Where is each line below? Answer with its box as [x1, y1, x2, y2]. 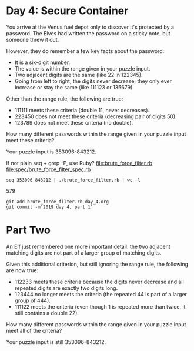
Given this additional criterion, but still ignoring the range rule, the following [6, 260, 188, 268]
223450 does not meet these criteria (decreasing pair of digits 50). [14, 113, 178, 120]
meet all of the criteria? [6, 327, 62, 334]
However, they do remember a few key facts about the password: [6, 47, 165, 54]
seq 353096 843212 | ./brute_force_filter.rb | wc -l [6, 177, 141, 183]
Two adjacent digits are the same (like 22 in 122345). [14, 71, 143, 78]
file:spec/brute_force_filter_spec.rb [6, 166, 91, 173]
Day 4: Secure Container [6, 4, 129, 18]
